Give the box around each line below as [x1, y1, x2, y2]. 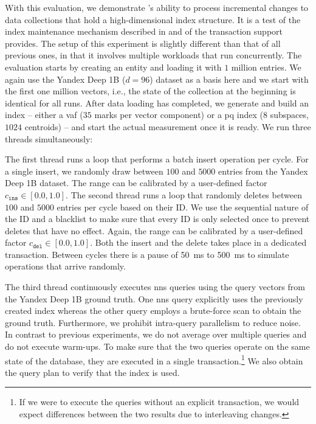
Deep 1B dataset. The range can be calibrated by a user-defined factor [5, 176, 267, 189]
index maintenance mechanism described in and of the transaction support [5, 25, 283, 38]
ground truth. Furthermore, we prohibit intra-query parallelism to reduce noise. [5, 316, 301, 328]
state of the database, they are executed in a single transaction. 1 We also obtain [5, 352, 303, 367]
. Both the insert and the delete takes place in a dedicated [90, 236, 307, 249]
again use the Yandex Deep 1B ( [5, 72, 126, 85]
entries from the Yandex [218, 164, 308, 177]
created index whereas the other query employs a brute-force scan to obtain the [5, 304, 301, 317]
